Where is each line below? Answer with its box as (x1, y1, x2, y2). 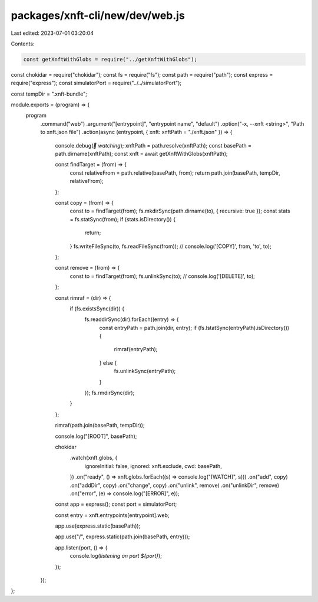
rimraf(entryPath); (114, 346, 158, 353)
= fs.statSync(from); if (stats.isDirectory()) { (69, 215, 176, 223)
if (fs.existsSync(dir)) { (69, 305, 125, 312)
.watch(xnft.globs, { (69, 454, 118, 462)
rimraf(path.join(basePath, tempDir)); (55, 422, 145, 429)
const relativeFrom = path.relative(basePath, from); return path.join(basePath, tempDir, (69, 169, 280, 176)
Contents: (11, 40, 35, 47)
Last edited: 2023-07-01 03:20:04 (11, 30, 94, 37)
